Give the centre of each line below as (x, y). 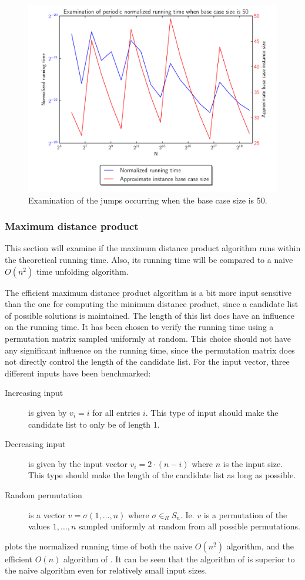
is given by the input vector (78, 463)
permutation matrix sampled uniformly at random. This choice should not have (148, 338)
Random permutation (43, 494)
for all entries (116, 412)
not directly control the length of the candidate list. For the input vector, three (147, 361)
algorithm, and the (260, 546)
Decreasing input (35, 444)
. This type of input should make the (212, 412)
